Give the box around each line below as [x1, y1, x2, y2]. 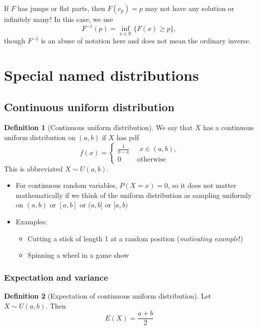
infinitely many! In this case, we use [4, 14, 113, 24]
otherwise [137, 156, 166, 163]
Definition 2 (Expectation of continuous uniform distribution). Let [4, 291, 211, 301]
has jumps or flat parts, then [17, 3, 105, 13]
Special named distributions [4, 65, 199, 85]
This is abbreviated [4, 163, 63, 173]
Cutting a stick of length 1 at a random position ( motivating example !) [27, 233, 243, 243]
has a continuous [203, 122, 254, 133]
